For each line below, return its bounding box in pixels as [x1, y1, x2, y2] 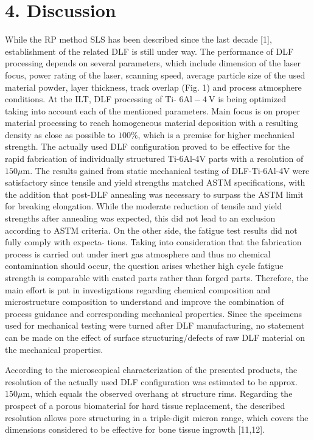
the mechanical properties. [5, 343, 103, 355]
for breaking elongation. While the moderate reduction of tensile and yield [5, 200, 282, 212]
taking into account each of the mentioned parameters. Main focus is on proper [5, 104, 300, 117]
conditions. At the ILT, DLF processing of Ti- [5, 93, 176, 105]
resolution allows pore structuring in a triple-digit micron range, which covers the [5, 411, 309, 424]
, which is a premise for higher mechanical [138, 128, 295, 141]
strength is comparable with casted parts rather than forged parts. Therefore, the [5, 271, 309, 284]
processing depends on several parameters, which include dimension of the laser [5, 57, 301, 69]
